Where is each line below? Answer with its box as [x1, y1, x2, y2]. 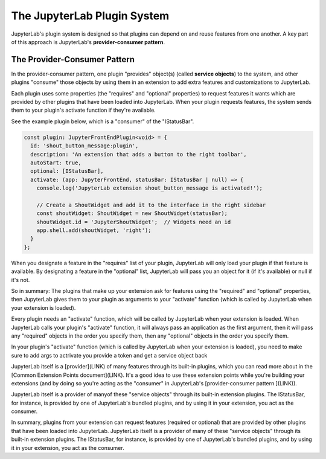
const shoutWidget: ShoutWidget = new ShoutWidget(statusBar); [36, 210, 228, 217]
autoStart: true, [30, 159, 81, 166]
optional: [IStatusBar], [30, 168, 104, 175]
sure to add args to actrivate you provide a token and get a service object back [11, 351, 208, 359]
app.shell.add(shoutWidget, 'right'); [36, 227, 152, 234]
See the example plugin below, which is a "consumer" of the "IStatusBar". [11, 118, 194, 125]
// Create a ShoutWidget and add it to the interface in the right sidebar [36, 201, 266, 208]
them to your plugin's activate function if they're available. [11, 106, 156, 114]
